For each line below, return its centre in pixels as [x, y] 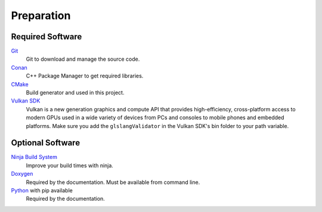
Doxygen [22, 174]
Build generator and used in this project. [75, 93]
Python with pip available [42, 191]
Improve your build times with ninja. [69, 165]
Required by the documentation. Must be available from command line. [113, 182]
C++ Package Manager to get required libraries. [85, 76]
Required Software [47, 37]
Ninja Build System [34, 157]
